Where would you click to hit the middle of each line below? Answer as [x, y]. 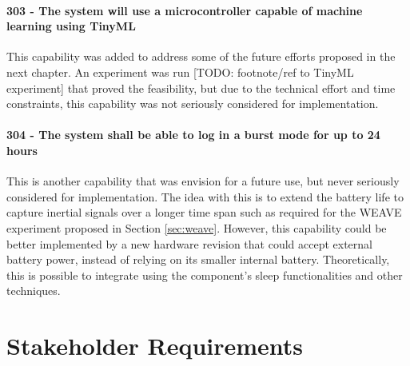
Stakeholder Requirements [155, 346]
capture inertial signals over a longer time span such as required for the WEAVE [204, 212]
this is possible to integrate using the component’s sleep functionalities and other [205, 274]
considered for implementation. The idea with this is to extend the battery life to [205, 196]
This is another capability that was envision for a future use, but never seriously [203, 181]
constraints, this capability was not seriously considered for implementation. [193, 103]
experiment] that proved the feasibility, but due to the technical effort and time [201, 88]
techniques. [34, 290]
